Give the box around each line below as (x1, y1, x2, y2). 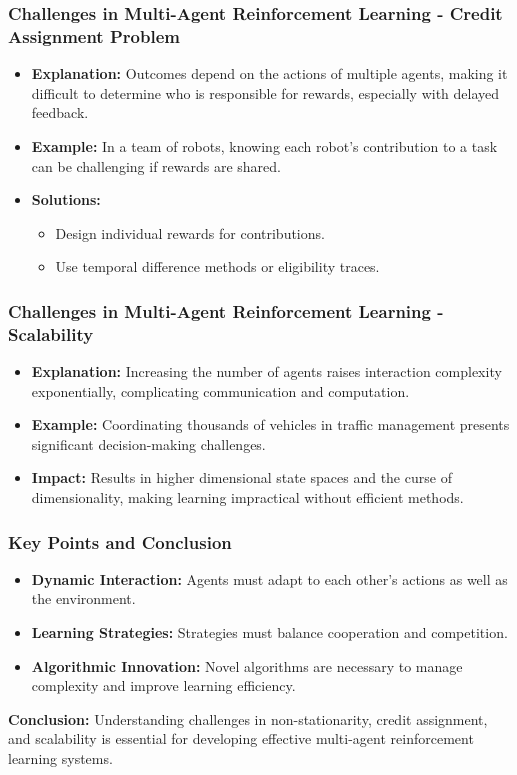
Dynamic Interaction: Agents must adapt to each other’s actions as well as (31, 568, 508, 589)
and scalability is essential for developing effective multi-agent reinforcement (8, 728, 474, 749)
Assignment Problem (8, 23, 180, 48)
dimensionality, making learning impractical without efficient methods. (31, 487, 464, 507)
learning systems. (8, 747, 113, 768)
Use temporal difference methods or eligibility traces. (55, 256, 380, 277)
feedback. (31, 102, 89, 123)
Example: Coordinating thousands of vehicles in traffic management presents (31, 414, 510, 435)
